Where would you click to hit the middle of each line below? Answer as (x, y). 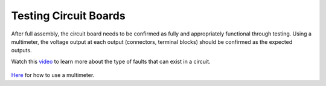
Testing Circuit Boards (69, 16)
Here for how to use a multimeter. (53, 75)
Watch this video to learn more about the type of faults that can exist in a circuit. (111, 61)
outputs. (21, 51)
